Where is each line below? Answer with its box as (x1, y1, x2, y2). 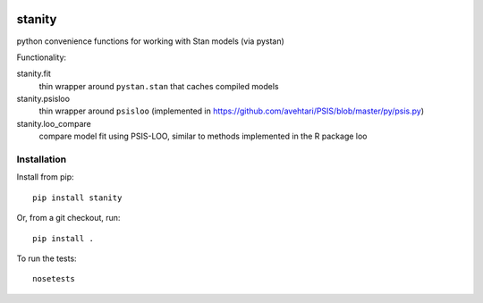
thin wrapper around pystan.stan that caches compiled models (38, 80, 279, 91)
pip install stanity (32, 192, 123, 203)
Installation (16, 153, 67, 165)
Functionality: (16, 52, 67, 63)
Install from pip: (16, 172, 75, 182)
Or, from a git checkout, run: (16, 213, 121, 223)
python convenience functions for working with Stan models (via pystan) (16, 36, 285, 46)
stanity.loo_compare (16, 118, 91, 129)
